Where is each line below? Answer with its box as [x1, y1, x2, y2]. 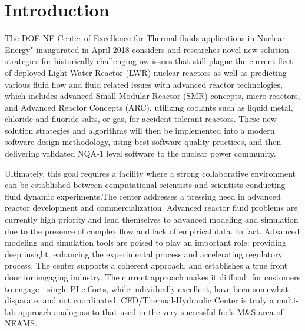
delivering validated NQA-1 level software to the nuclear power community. [5, 147, 276, 160]
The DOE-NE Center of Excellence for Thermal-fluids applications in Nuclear [5, 32, 285, 44]
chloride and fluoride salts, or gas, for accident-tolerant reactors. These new [5, 112, 277, 125]
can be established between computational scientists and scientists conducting [5, 178, 286, 191]
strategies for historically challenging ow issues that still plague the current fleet [5, 55, 293, 67]
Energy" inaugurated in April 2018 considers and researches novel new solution [5, 43, 289, 55]
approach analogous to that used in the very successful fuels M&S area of [18, 305, 283, 317]
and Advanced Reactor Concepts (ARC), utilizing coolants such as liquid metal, [5, 101, 293, 113]
